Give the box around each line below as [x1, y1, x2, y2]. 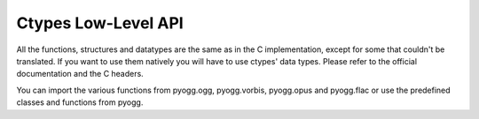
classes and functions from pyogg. [16, 97, 144, 108]
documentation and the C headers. [16, 69, 144, 79]
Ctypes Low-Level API [16, 13, 184, 33]
